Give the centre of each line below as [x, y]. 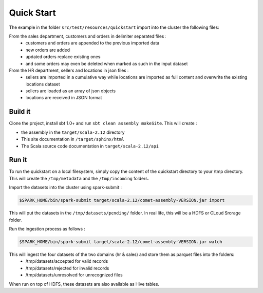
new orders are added [48, 50]
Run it [18, 160]
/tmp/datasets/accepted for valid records [67, 261]
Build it [20, 112]
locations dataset [43, 84]
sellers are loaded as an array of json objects [71, 91]
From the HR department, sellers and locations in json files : [69, 70]
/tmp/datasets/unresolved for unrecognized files [74, 275]
